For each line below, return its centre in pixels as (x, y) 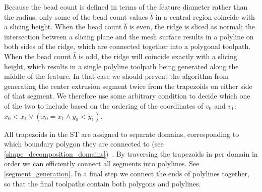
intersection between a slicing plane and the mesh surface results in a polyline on (129, 36)
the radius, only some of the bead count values (76, 16)
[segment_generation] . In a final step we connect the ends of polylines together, (127, 173)
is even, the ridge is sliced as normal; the (192, 27)
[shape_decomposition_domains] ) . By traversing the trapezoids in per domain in (131, 153)
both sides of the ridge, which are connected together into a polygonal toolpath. (127, 46)
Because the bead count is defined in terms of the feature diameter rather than (126, 7)
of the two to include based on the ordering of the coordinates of (104, 105)
